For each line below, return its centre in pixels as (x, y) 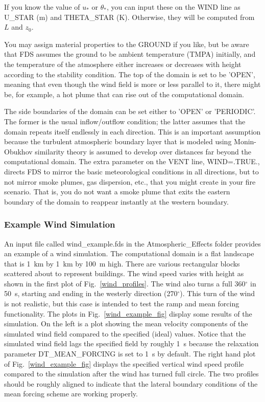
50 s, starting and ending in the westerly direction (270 (91, 293)
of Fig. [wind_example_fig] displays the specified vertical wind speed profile (124, 363)
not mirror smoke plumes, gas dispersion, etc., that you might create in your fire (130, 181)
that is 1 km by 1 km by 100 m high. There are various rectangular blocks (122, 263)
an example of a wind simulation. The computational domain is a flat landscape (129, 253)
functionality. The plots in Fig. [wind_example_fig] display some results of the (128, 313)
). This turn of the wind (218, 293)
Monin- (245, 141)
